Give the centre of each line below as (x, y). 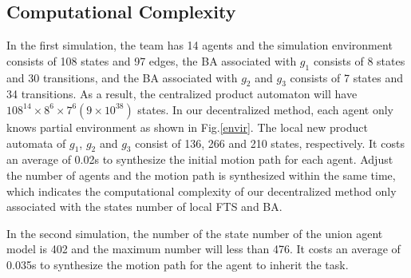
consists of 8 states (359, 60)
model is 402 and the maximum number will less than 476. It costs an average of (204, 249)
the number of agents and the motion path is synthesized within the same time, (201, 175)
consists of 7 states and (346, 77)
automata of (36, 143)
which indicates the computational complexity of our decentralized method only (202, 191)
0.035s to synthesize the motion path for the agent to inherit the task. (178, 264)
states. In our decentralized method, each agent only (266, 109)
